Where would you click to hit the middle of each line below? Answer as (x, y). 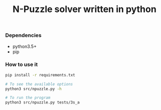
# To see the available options (39, 84)
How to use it (21, 65)
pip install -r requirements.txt (40, 75)
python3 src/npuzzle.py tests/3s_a (43, 102)
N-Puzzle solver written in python (85, 9)
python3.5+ (24, 46)
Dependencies (23, 35)
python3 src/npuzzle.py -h (33, 89)
